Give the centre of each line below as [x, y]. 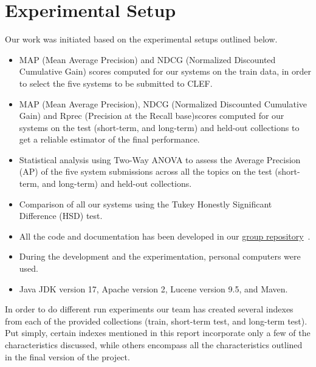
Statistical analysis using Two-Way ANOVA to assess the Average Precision [160, 159]
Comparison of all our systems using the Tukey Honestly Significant [146, 204]
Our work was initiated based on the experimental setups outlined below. [141, 39]
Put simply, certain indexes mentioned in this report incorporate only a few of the [158, 333]
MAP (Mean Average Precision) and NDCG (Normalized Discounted [147, 59]
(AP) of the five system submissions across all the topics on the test [146, 171]
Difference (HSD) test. [61, 216]
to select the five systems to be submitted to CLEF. [116, 83]
